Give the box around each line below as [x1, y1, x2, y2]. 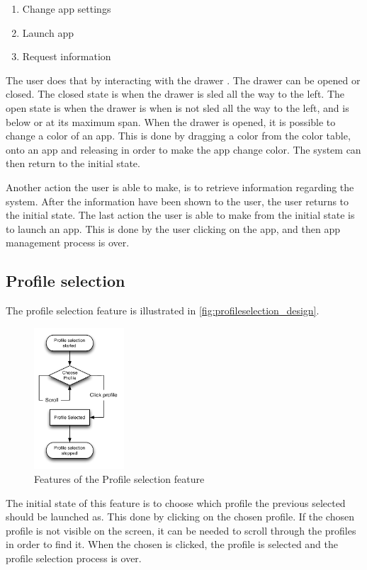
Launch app [22, 25, 74, 40]
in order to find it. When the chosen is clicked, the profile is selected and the [6, 537, 339, 552]
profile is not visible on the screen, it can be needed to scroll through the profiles [6, 523, 356, 537]
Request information [22, 49, 111, 64]
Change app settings [22, 1, 111, 16]
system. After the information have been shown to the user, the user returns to [6, 193, 349, 208]
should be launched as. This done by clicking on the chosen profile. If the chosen [6, 509, 354, 524]
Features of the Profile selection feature [34, 471, 205, 486]
